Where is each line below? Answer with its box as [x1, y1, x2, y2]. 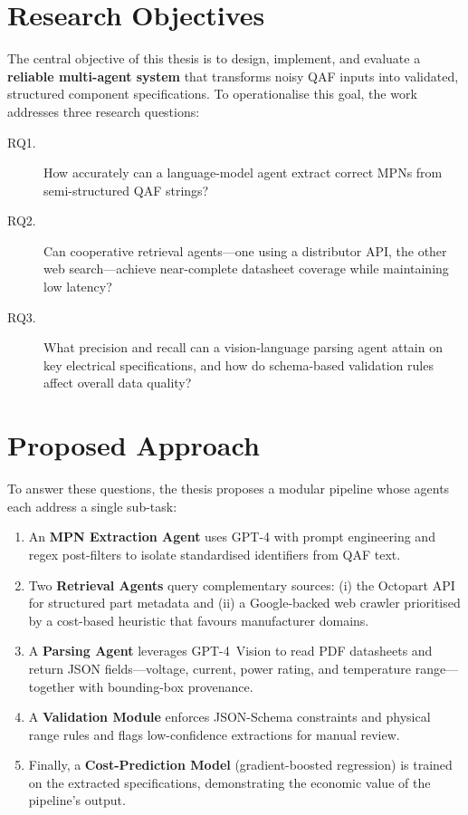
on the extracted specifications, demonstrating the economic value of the [28, 772, 431, 791]
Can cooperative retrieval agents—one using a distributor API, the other [43, 241, 447, 260]
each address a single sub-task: [7, 496, 177, 515]
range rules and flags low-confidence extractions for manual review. [28, 724, 400, 743]
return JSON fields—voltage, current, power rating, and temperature [28, 658, 411, 677]
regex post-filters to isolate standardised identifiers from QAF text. [28, 544, 401, 563]
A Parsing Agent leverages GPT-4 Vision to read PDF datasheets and [28, 641, 433, 660]
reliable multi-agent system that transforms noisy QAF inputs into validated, [7, 66, 459, 85]
